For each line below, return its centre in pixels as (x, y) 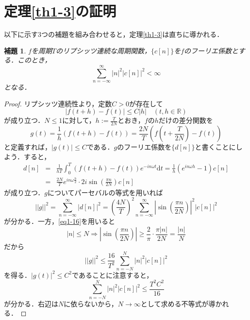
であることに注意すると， (113, 275)
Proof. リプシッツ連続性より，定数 (58, 103)
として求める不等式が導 (178, 303)
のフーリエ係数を (144, 147)
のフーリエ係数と (211, 50)
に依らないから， (91, 303)
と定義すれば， (28, 147)
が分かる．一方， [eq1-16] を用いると (60, 221)
